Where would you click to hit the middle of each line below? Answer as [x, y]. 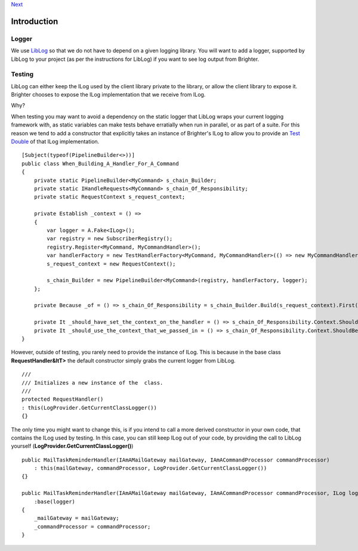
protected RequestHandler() [63, 399]
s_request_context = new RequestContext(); [111, 264]
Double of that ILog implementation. [55, 142]
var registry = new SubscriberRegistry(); [110, 239]
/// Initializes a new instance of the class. [92, 383]
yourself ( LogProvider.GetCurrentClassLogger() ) [72, 446]
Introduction [35, 21]
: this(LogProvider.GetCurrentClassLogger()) [89, 408]
